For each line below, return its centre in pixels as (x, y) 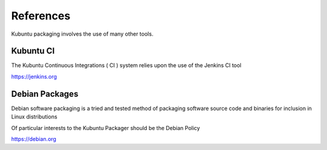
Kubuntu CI (33, 51)
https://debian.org (34, 139)
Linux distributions (34, 117)
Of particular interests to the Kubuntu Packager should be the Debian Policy (106, 128)
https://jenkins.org (34, 76)
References (41, 16)
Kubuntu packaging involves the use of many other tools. (82, 34)
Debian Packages (45, 94)
